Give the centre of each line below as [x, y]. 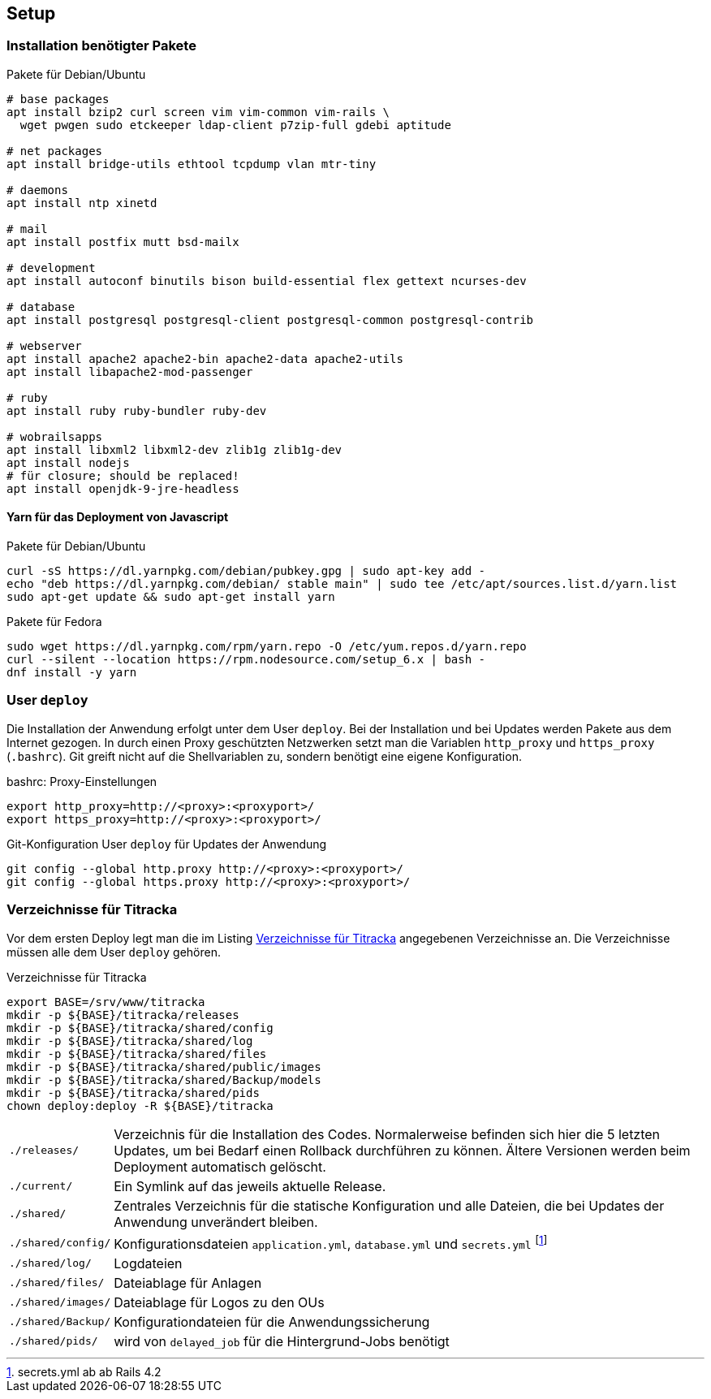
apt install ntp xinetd [82, 203]
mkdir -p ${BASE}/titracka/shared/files [137, 1054]
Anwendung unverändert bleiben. [216, 1222]
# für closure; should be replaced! [123, 475]
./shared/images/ [60, 1302]
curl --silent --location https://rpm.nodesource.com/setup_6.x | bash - [246, 660]
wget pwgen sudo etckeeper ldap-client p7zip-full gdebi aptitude [235, 125]
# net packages [55, 151]
